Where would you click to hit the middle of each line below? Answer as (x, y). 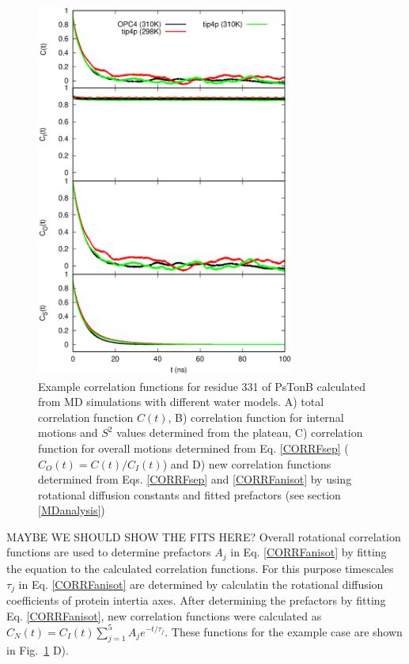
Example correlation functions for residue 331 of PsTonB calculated (202, 386)
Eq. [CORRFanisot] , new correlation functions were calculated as (164, 615)
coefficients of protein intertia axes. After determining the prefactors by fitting (196, 599)
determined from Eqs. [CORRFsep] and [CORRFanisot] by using (195, 479)
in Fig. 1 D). (38, 650)
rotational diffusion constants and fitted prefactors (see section (189, 494)
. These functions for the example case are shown (284, 631)
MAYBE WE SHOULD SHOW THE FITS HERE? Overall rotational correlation (204, 536)
